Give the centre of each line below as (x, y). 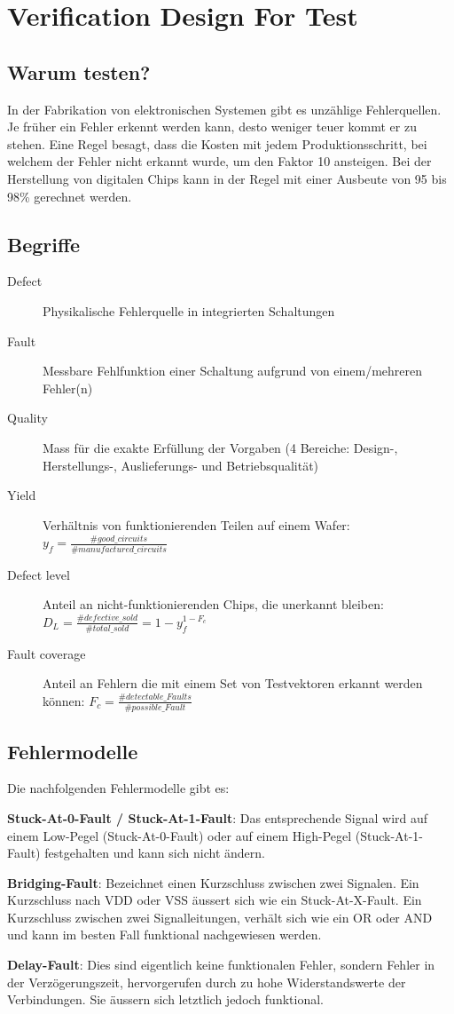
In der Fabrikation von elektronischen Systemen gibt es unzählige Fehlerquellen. (224, 109)
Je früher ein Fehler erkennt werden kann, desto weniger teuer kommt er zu (212, 127)
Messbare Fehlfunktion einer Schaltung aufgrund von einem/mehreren (232, 371)
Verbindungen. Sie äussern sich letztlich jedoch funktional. (165, 999)
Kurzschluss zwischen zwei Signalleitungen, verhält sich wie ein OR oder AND (220, 917)
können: (64, 700)
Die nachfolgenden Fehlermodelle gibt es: (118, 788)
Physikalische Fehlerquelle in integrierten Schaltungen (189, 310)
